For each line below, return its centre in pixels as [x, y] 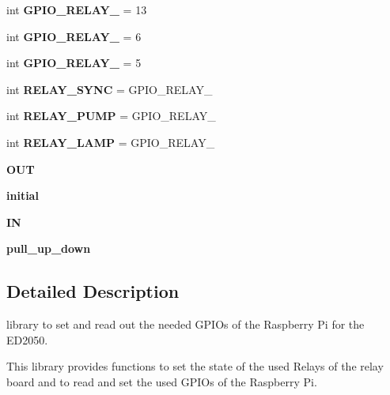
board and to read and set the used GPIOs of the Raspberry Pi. [162, 381]
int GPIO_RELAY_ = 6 [74, 36]
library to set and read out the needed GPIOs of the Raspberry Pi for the [186, 324]
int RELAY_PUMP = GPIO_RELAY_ [111, 116]
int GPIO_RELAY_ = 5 [74, 63]
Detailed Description [93, 291]
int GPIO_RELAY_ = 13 [77, 9]
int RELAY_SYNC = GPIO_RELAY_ [110, 89]
